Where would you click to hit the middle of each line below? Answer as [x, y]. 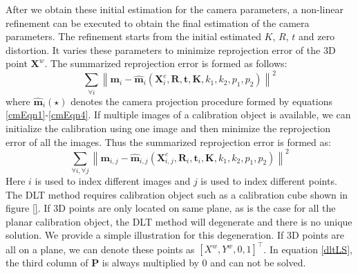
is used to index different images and [113, 181]
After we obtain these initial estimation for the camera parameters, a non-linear [175, 9]
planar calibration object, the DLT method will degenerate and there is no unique [179, 221]
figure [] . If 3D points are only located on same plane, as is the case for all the [171, 208]
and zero [317, 36]
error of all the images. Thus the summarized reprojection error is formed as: [168, 141]
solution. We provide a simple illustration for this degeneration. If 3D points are [175, 235]
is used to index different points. [269, 181]
